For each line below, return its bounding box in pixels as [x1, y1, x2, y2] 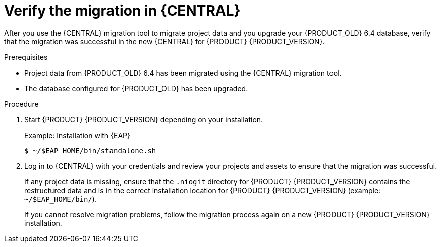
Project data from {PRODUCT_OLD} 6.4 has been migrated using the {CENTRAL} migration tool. [24, 68, 342, 77]
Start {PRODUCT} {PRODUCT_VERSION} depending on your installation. [24, 115, 263, 124]
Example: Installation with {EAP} [24, 131, 131, 140]
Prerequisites [4, 52, 48, 61]
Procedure [4, 99, 39, 108]
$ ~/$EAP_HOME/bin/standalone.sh [24, 146, 156, 155]
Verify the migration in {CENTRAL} [4, 2, 241, 19]
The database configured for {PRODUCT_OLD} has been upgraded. [24, 84, 248, 93]
